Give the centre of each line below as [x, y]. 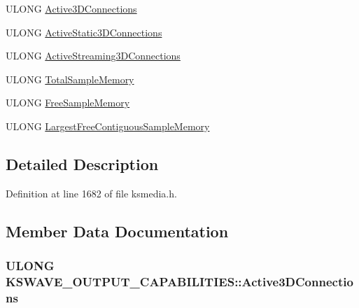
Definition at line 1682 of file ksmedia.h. [91, 193]
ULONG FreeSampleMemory [68, 103]
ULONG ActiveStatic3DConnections [84, 32]
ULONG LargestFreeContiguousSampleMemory [108, 126]
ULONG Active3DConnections [71, 8]
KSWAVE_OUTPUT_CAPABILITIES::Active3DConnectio [179, 281]
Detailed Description [82, 163]
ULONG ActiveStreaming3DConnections [93, 56]
